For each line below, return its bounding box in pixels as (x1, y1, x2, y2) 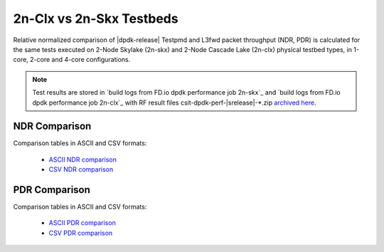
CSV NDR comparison (48, 165, 114, 174)
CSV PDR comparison (48, 229, 113, 237)
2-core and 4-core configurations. (29, 56, 131, 64)
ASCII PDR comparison (48, 219, 117, 227)
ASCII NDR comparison (48, 155, 117, 164)
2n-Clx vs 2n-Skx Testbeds (13, 11, 178, 26)
